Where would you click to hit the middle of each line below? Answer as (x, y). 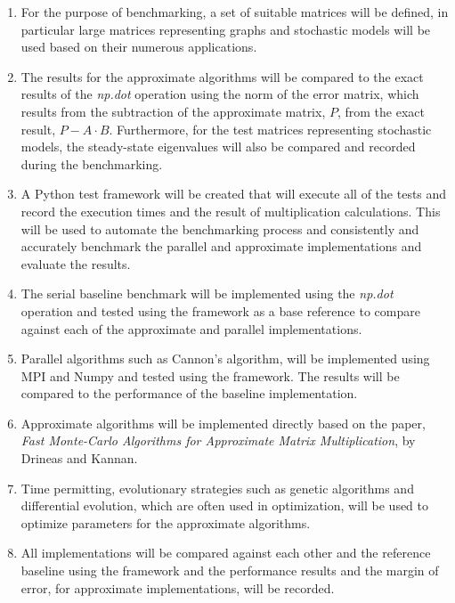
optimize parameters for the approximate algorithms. (166, 522)
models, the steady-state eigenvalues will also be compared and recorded (218, 147)
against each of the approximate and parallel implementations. (191, 328)
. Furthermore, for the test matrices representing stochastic (270, 129)
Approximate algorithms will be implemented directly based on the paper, (223, 423)
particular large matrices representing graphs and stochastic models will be (226, 29)
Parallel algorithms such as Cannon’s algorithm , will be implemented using (225, 359)
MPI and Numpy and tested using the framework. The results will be (210, 375)
